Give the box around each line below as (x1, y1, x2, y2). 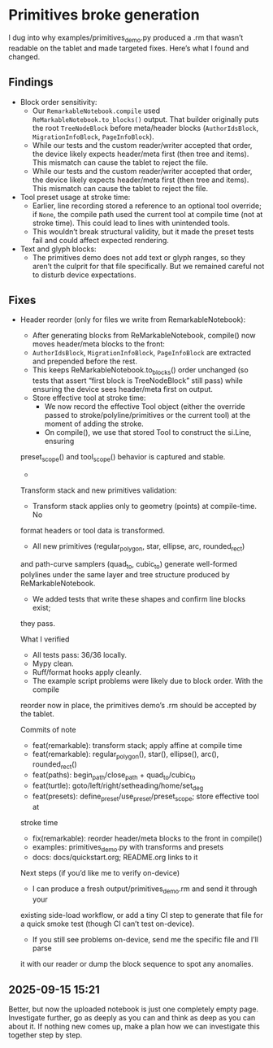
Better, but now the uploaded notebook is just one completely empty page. (8, 1004, 258, 1014)
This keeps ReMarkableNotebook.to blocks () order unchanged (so (32, 365, 249, 377)
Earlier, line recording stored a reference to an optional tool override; (32, 201, 262, 211)
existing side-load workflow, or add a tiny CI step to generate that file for (19, 911, 263, 920)
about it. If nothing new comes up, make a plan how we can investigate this (8, 1021, 260, 1031)
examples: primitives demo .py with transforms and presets (32, 841, 224, 854)
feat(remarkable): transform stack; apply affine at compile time (32, 740, 243, 750)
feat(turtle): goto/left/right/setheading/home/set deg (32, 781, 204, 792)
